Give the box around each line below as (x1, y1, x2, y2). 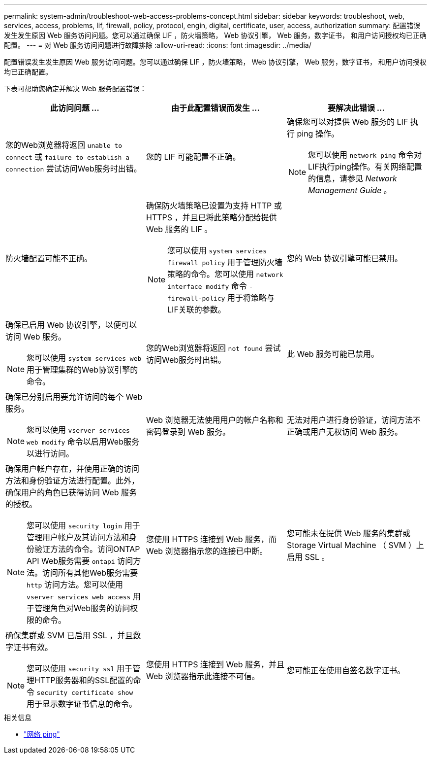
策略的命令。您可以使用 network (167, 269, 283, 279)
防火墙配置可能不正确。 (5, 253, 92, 263)
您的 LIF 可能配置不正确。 (146, 152, 241, 162)
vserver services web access (27, 593, 131, 601)
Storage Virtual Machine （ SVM (286, 540, 406, 550)
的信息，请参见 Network (308, 173, 397, 183)
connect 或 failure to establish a (5, 152, 129, 162)
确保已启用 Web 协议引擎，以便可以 (5, 320, 137, 330)
